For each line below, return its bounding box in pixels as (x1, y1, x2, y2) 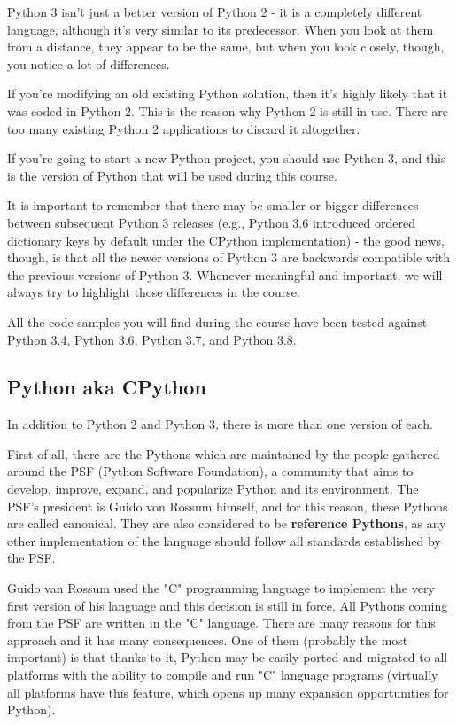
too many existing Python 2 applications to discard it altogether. (7, 119, 360, 137)
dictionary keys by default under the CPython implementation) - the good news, (7, 230, 445, 249)
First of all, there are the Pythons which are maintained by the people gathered (7, 444, 440, 463)
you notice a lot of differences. (7, 54, 170, 73)
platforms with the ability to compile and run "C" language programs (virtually (7, 666, 438, 684)
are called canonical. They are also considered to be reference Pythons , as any (7, 514, 446, 533)
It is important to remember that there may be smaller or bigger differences (7, 196, 419, 214)
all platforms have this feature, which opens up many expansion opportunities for (7, 682, 449, 701)
